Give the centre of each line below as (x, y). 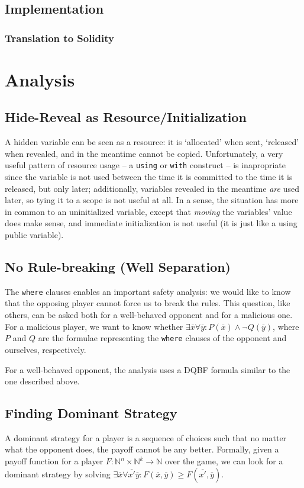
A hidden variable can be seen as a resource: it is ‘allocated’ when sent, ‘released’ (152, 142)
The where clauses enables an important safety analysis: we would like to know (148, 291)
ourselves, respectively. (46, 349)
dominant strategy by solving (58, 473)
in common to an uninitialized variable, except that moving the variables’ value (148, 211)
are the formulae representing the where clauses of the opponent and (162, 338)
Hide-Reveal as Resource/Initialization (126, 117)
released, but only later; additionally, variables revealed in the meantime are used (152, 188)
